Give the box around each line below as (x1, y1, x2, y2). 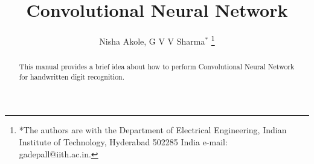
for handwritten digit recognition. (19, 71, 125, 81)
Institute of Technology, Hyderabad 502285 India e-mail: (19, 136, 228, 148)
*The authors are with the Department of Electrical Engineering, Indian (19, 124, 287, 136)
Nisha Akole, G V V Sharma (99, 34, 205, 47)
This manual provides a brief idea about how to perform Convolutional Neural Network (19, 61, 295, 72)
